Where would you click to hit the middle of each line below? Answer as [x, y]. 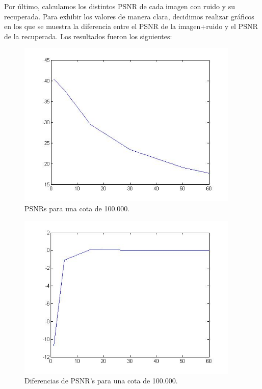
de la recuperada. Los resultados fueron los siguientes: [88, 36]
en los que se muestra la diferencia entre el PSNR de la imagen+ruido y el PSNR [131, 26]
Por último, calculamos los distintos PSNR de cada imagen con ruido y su [120, 6]
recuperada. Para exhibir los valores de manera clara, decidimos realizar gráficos [129, 16]
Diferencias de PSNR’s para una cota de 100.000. [101, 381]
